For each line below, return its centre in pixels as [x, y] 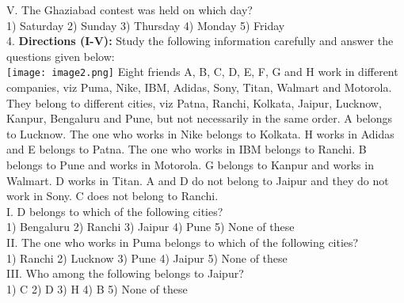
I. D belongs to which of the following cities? [115, 211]
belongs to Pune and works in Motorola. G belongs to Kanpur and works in [190, 165]
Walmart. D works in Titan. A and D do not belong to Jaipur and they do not [198, 180]
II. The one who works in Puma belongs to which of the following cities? [183, 242]
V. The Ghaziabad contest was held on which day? [130, 9]
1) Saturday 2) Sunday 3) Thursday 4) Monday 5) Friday [146, 25]
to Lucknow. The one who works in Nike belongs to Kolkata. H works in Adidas [200, 133]
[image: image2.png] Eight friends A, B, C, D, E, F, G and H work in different [202, 72]
